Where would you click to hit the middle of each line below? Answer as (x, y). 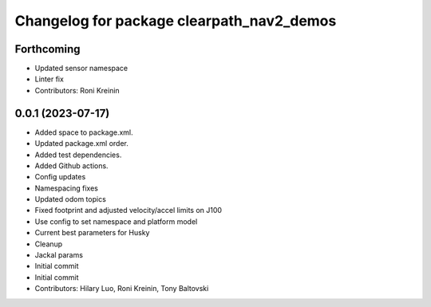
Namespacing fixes (67, 188)
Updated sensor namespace (81, 69)
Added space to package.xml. (84, 132)
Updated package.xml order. (82, 144)
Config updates (60, 177)
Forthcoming (47, 49)
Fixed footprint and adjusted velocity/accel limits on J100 (129, 211)
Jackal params (59, 255)
